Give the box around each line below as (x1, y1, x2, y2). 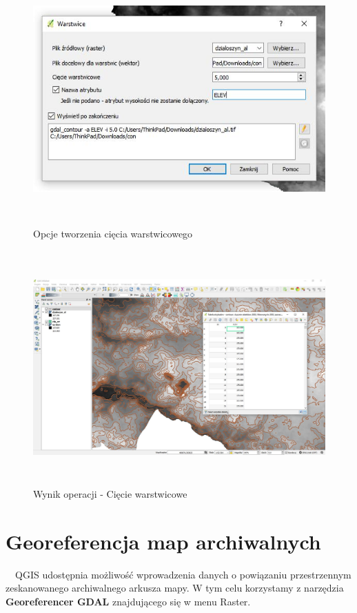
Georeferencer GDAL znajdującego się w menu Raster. (6, 594, 251, 608)
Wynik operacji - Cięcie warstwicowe (33, 486, 187, 500)
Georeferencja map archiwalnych (6, 527, 321, 555)
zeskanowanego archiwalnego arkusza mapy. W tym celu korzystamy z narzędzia (6, 581, 344, 595)
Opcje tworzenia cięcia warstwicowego (33, 226, 193, 240)
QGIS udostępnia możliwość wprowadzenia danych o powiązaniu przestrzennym (14, 567, 351, 581)
